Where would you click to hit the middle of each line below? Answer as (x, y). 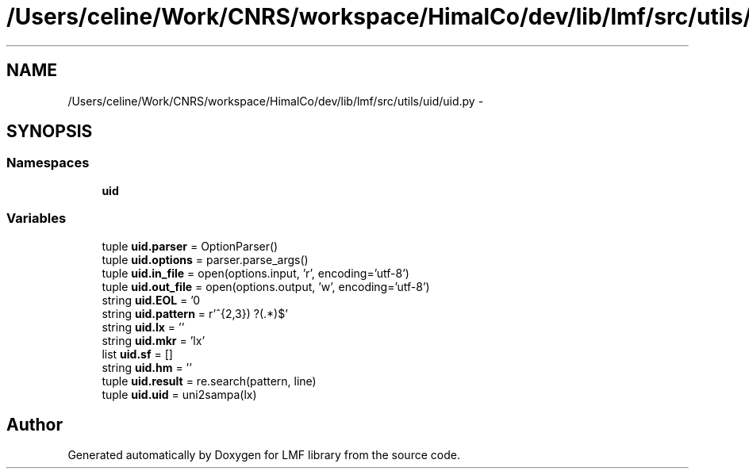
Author (35, 424)
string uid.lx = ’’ (143, 327)
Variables (36, 218)
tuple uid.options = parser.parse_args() (205, 259)
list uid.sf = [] (137, 354)
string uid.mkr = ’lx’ (154, 340)
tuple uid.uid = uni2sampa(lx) (179, 394)
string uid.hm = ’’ (147, 367)
